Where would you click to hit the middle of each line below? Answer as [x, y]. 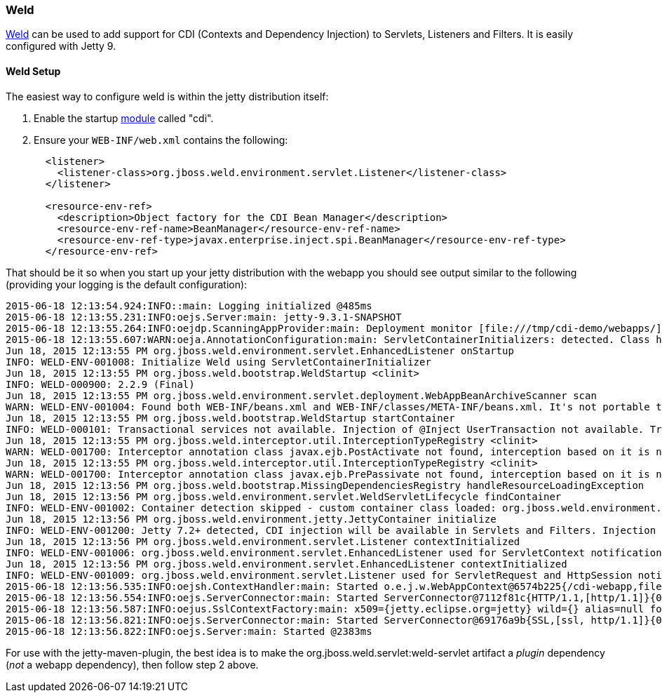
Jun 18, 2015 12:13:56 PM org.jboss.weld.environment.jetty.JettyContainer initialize [251, 519]
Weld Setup [33, 71]
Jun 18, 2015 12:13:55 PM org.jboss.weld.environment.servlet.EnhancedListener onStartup [260, 350]
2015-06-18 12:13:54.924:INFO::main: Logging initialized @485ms [189, 306]
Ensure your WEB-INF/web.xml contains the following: [161, 140]
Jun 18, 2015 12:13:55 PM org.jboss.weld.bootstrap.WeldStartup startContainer [230, 418]
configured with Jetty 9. [61, 46]
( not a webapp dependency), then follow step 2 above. [132, 664]
